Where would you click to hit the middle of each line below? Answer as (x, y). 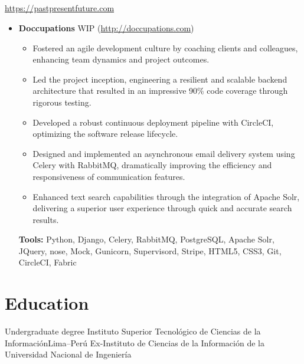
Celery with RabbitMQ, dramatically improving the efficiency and (152, 165)
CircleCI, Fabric (48, 262)
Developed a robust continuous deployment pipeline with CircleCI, (153, 122)
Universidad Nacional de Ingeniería (68, 354)
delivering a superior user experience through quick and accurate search (162, 208)
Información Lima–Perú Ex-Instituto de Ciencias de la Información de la (135, 342)
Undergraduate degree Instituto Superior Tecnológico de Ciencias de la (133, 331)
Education (47, 303)
